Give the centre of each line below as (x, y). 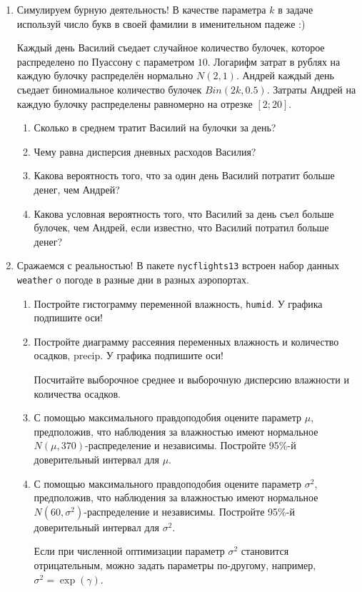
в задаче (296, 9)
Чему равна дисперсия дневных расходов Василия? (145, 151)
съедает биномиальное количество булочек (109, 89)
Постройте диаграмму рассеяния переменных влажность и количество (186, 341)
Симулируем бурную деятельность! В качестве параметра (141, 9)
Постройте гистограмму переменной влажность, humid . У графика (178, 303)
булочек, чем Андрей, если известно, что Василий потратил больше (181, 227)
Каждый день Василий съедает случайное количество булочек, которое (171, 47)
